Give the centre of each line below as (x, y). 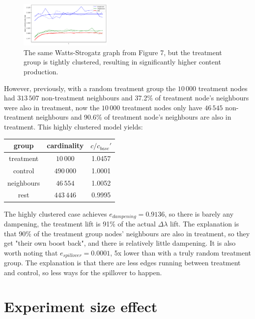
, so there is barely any (199, 213)
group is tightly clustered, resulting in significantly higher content (122, 62)
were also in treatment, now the (52, 107)
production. (41, 71)
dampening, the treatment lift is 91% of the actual (80, 223)
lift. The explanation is (205, 223)
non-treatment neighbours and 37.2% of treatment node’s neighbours (145, 98)
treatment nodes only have (162, 107)
